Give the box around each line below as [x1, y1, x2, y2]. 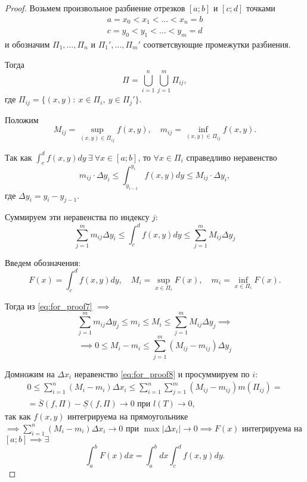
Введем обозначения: [5, 256, 81, 268]
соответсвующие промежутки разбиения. [143, 37, 291, 50]
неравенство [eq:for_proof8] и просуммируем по [74, 367, 250, 380]
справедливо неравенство [186, 151, 277, 163]
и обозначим [5, 37, 50, 50]
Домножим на [5, 367, 55, 380]
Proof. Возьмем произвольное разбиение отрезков [5, 2, 185, 14]
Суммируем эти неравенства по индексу [5, 211, 150, 223]
